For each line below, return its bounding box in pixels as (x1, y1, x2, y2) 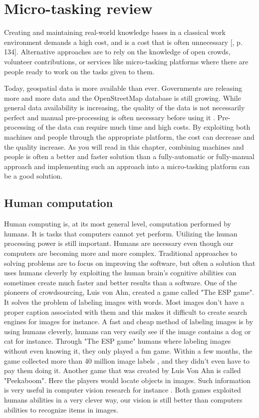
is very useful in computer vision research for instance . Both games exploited (4, 385, 241, 395)
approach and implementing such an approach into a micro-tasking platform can (4, 161, 250, 171)
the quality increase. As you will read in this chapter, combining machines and (4, 141, 244, 152)
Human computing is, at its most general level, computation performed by (4, 218, 231, 229)
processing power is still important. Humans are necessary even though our (4, 238, 234, 248)
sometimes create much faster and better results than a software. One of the (4, 277, 237, 287)
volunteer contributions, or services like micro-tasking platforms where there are (4, 56, 249, 66)
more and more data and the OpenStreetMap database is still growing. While (4, 92, 241, 103)
